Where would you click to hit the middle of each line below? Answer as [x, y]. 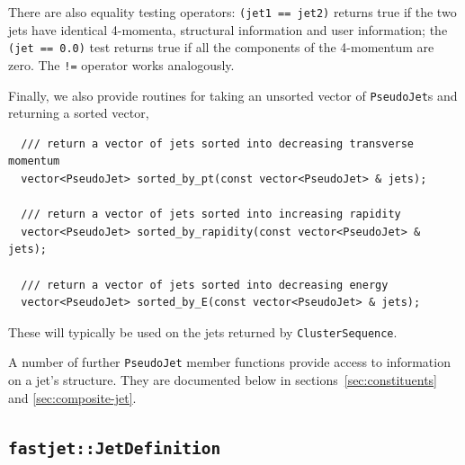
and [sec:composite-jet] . [72, 397]
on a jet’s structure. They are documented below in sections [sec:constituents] [223, 380]
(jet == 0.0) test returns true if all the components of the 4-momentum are [221, 47]
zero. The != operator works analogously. [121, 64]
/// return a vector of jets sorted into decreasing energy [205, 285]
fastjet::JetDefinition [115, 448]
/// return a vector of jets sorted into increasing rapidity [211, 215]
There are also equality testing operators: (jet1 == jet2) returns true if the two [232, 12]
